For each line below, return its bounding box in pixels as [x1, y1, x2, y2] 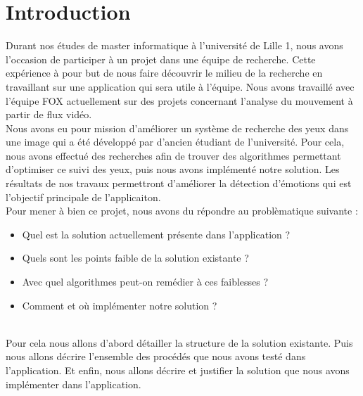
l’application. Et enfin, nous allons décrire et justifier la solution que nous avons [6, 363, 350, 377]
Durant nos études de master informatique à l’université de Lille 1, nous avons [6, 38, 343, 53]
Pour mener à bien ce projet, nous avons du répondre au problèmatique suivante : [6, 203, 358, 218]
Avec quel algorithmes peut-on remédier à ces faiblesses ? [22, 274, 269, 289]
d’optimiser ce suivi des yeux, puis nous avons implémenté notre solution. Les [6, 162, 340, 177]
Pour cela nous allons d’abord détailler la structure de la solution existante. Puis [6, 335, 353, 350]
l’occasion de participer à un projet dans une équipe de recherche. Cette [6, 51, 316, 66]
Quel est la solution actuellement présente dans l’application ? [22, 226, 291, 241]
